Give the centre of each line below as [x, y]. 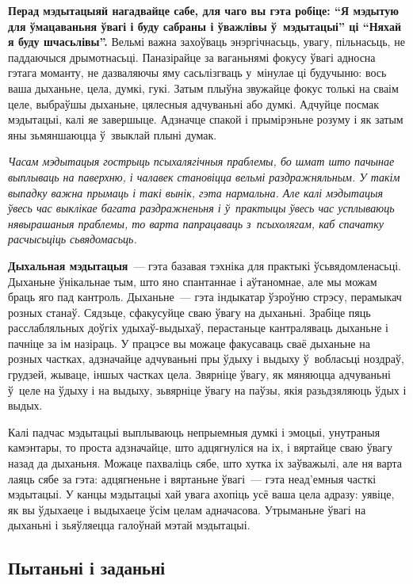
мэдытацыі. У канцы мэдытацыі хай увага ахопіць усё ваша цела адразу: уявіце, [201, 494]
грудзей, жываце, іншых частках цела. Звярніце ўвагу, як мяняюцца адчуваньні [199, 374]
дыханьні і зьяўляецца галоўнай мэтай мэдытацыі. [129, 525]
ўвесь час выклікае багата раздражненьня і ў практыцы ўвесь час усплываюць [201, 208]
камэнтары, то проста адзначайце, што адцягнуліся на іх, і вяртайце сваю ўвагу [201, 447]
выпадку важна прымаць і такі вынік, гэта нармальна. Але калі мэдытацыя [195, 192]
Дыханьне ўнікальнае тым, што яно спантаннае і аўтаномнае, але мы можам [193, 281]
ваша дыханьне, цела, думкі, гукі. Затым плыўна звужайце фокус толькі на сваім [203, 88]
